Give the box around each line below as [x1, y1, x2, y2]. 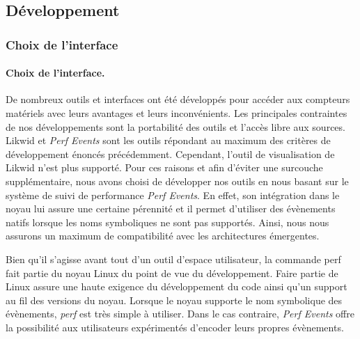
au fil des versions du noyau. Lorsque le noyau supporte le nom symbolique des [6, 292, 343, 307]
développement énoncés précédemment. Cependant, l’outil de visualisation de [6, 146, 335, 161]
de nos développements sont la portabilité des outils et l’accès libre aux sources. [6, 119, 345, 134]
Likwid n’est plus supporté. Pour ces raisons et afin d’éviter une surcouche [6, 160, 323, 175]
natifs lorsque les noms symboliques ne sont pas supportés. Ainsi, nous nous [6, 214, 329, 229]
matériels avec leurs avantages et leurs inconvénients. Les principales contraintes [6, 106, 347, 120]
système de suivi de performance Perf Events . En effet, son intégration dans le [6, 187, 340, 202]
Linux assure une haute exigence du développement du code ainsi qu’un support [6, 279, 347, 294]
